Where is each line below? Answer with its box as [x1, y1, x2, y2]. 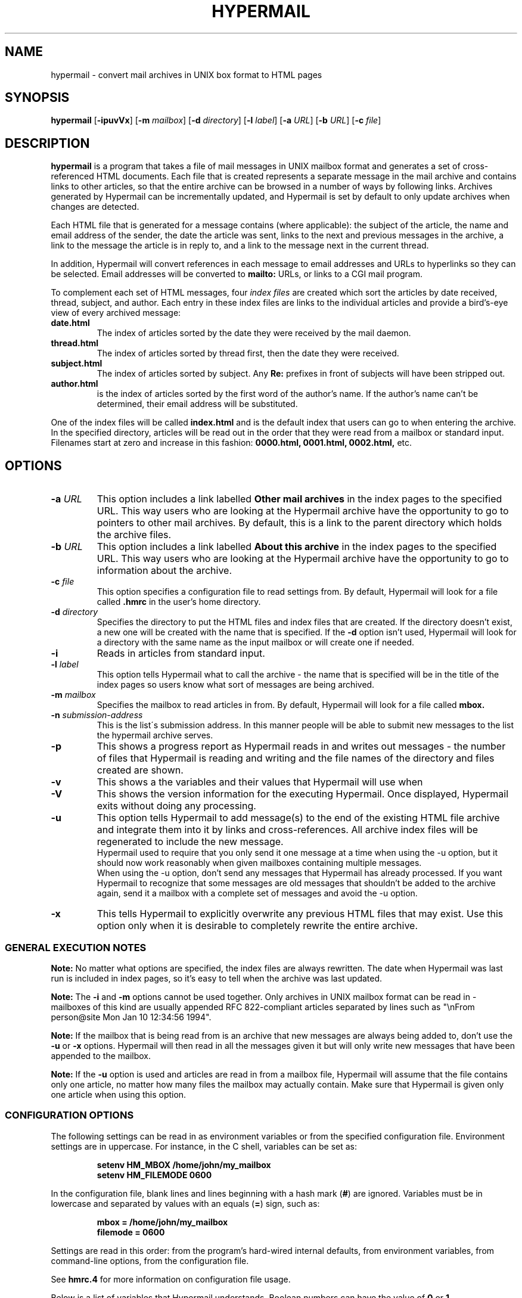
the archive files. [97, 529, 172, 541]
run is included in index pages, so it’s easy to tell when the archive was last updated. [51, 973, 383, 983]
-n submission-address [51, 710, 143, 721]
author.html [51, 378, 98, 389]
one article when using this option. [51, 1089, 187, 1100]
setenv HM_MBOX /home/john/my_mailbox [97, 1159, 271, 1170]
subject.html [51, 358, 102, 369]
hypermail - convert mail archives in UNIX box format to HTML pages [51, 69, 322, 80]
